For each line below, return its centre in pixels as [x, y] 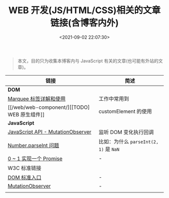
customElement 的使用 [125, 111]
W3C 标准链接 [25, 168]
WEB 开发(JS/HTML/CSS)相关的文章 [84, 10]
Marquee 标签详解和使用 [37, 99]
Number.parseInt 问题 [33, 145]
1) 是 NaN [109, 149]
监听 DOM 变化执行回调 [126, 132]
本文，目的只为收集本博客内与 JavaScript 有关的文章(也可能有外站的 [88, 60]
